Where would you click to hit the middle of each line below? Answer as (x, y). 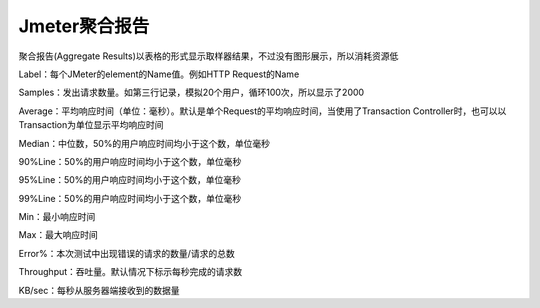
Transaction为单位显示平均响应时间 (91, 125)
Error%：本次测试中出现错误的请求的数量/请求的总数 (126, 253)
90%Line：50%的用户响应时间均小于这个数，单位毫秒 (130, 161)
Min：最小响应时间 (57, 217)
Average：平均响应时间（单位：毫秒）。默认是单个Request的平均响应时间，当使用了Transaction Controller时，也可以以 (262, 111)
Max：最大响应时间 (58, 235)
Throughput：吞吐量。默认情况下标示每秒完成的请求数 (130, 272)
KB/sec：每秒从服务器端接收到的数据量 (99, 290)
